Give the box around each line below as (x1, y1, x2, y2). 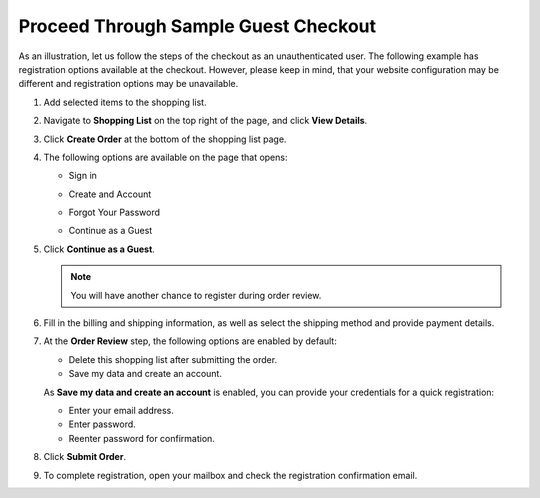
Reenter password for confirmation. (68, 432, 215, 444)
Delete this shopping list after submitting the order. (68, 353, 278, 365)
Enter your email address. (68, 404, 174, 416)
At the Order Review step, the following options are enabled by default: (43, 335, 337, 347)
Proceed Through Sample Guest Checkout (18, 15, 377, 37)
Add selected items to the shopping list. (43, 96, 207, 108)
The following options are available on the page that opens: (43, 151, 288, 163)
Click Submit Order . (43, 451, 127, 463)
